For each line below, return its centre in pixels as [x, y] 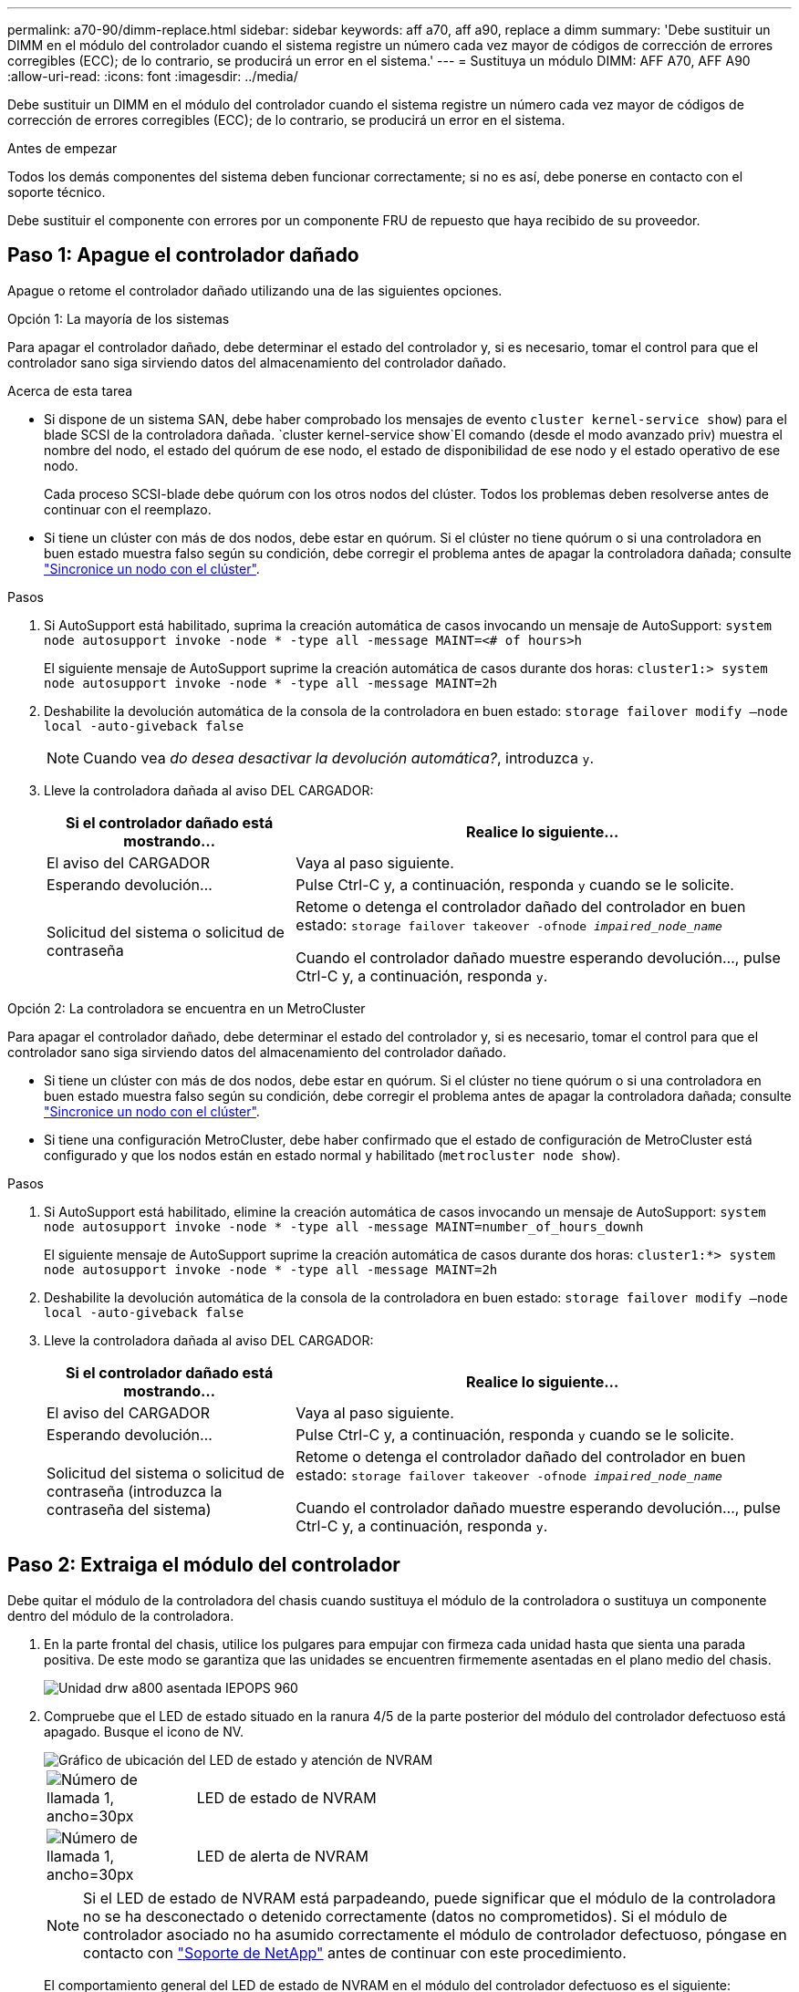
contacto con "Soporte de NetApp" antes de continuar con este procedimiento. [355, 1952]
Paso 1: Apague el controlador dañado [183, 255]
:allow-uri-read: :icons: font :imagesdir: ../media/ [153, 76]
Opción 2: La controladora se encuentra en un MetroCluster [187, 1008]
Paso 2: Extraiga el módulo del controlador [204, 1565]
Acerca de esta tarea [70, 390]
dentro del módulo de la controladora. [121, 1615]
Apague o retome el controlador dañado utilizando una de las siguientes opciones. [255, 290]
